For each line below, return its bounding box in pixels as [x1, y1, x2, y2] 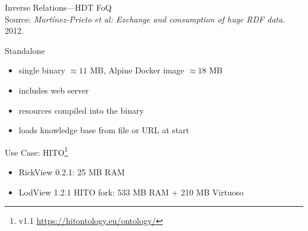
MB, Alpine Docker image [90, 64, 185, 76]
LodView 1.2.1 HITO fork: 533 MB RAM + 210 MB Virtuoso [18, 185, 244, 198]
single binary [18, 64, 66, 76]
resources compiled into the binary [18, 104, 144, 116]
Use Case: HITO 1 [5, 144, 68, 158]
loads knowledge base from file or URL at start [18, 124, 190, 136]
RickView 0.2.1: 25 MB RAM [18, 166, 125, 178]
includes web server [18, 84, 89, 96]
